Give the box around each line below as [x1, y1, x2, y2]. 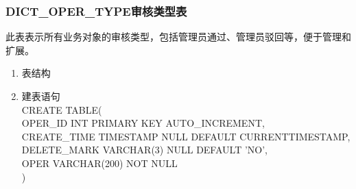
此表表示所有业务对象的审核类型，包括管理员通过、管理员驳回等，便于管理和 [5, 29, 351, 44]
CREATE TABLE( [21, 102, 102, 116]
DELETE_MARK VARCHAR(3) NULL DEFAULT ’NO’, [21, 142, 268, 157]
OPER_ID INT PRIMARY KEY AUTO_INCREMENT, [21, 116, 265, 130]
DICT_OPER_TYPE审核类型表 [5, 2, 187, 19]
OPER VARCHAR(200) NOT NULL [21, 155, 178, 170]
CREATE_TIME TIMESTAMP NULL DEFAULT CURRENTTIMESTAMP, [21, 129, 351, 143]
